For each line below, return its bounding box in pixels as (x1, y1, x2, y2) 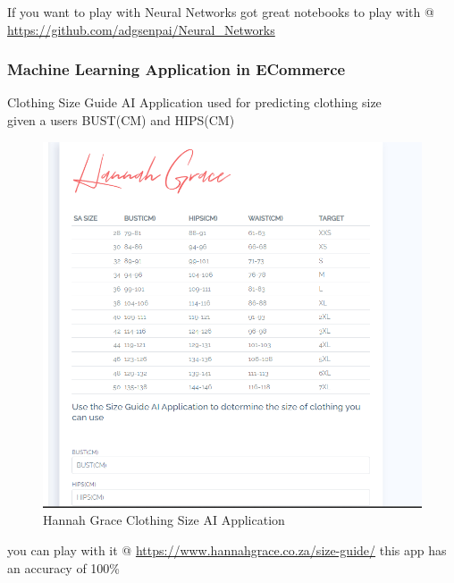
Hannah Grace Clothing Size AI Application (43, 511, 285, 529)
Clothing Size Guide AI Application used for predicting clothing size (7, 93, 382, 112)
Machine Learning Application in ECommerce (7, 58, 346, 80)
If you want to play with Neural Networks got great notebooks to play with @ (7, 3, 434, 21)
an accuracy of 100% (7, 558, 121, 577)
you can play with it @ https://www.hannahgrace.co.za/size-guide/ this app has (7, 540, 447, 559)
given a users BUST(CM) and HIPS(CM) (7, 111, 235, 129)
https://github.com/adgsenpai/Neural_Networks (7, 20, 275, 38)
